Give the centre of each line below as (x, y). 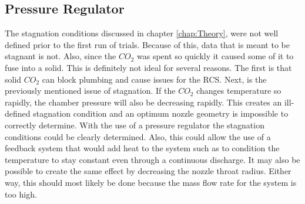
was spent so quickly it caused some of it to (215, 56)
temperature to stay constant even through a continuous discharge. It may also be (152, 159)
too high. (21, 194)
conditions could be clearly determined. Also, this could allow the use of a (138, 136)
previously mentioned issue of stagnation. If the (90, 91)
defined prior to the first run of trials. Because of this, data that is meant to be (147, 44)
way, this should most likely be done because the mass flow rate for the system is (151, 182)
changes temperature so (239, 91)
